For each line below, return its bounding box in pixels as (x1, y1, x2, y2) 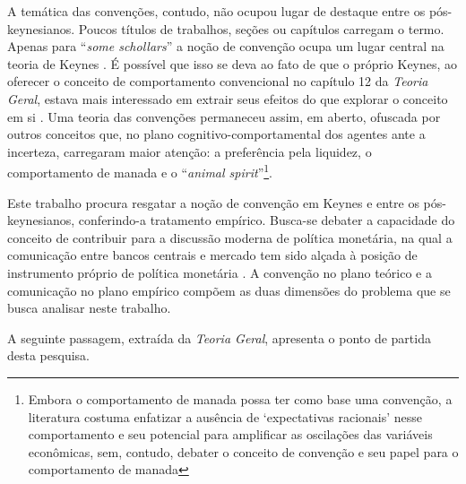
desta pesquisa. (7, 346, 91, 365)
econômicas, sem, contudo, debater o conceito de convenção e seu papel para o (28, 442, 459, 461)
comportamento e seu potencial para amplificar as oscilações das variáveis (28, 425, 433, 444)
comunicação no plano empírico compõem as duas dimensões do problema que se (7, 281, 451, 299)
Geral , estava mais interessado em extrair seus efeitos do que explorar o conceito (7, 89, 448, 108)
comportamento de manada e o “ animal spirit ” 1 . (7, 160, 272, 181)
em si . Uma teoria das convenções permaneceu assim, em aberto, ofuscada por (7, 107, 441, 125)
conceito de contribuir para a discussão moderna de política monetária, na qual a (7, 228, 453, 246)
